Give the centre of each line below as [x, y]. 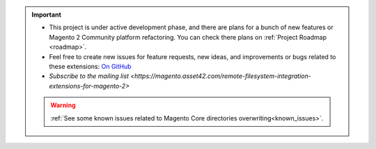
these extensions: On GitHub [90, 66]
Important [47, 15]
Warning [63, 105]
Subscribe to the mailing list [89, 76]
